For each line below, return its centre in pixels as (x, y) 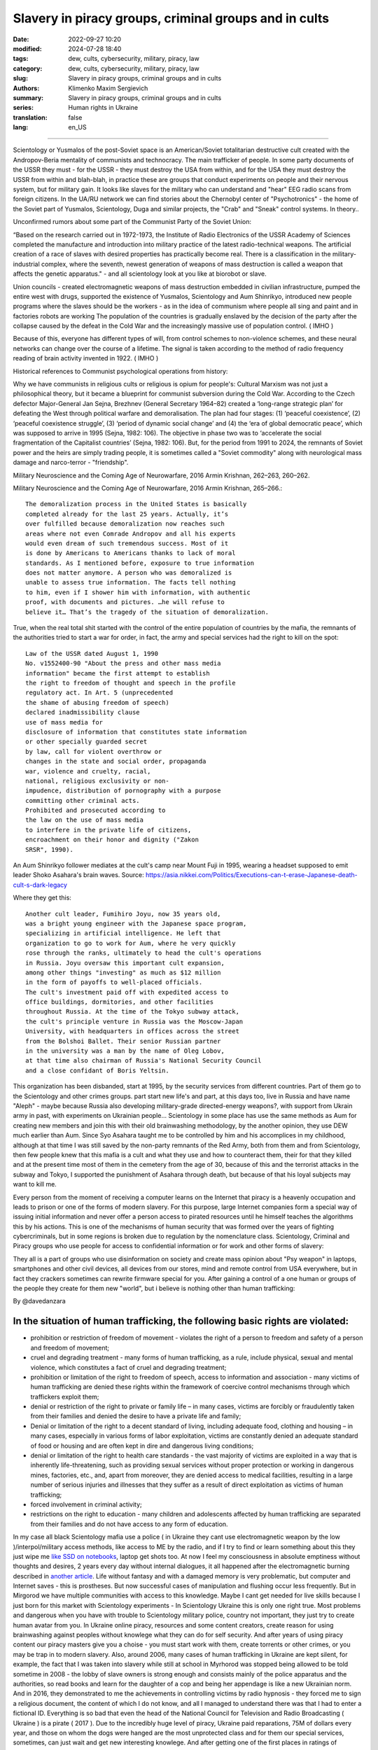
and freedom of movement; (70, 1347)
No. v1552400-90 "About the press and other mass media (123, 664)
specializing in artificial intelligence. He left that (123, 933)
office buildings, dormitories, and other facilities (119, 1002)
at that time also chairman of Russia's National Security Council (143, 1061)
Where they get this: (42, 898)
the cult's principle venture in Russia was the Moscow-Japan (134, 1021)
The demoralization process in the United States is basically (136, 504)
